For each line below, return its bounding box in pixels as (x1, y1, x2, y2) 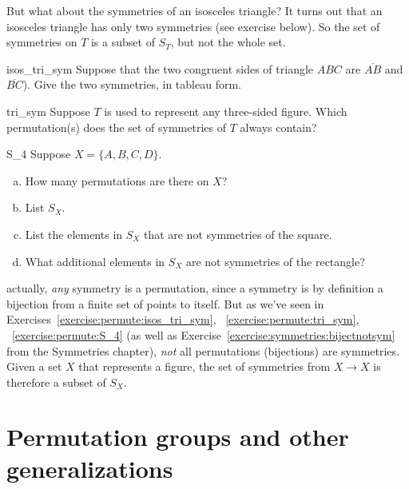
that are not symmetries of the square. (143, 225, 332, 242)
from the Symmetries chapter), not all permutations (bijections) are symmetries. (6, 342, 399, 359)
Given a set (6, 358, 62, 375)
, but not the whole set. (170, 34, 286, 50)
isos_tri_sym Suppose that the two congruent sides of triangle (6, 60, 314, 77)
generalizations (6, 451, 173, 484)
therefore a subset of (6, 373, 106, 390)
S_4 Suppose (6, 145, 71, 162)
